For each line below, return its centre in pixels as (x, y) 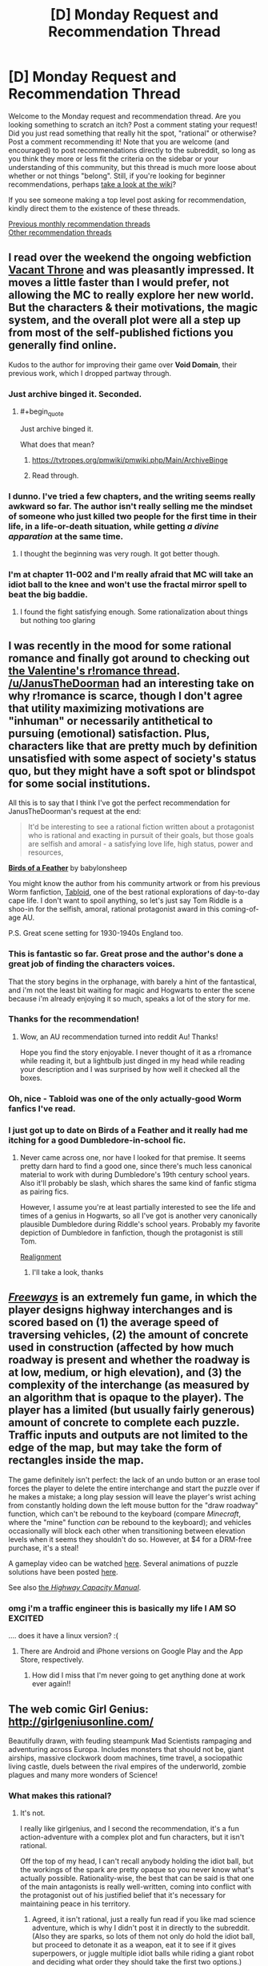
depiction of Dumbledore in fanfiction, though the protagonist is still (131, 1233)
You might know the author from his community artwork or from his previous (134, 884)
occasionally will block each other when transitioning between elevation (127, 1531)
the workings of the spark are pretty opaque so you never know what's (137, 1870)
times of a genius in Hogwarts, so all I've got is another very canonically (138, 1216)
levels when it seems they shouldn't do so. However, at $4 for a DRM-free (130, 1539)
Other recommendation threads (60, 232)
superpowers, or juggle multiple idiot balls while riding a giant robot (143, 1953)
